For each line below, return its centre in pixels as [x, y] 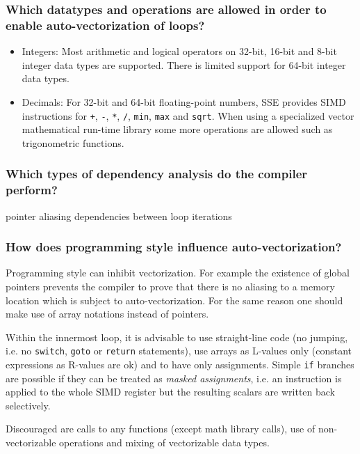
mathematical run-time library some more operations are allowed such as [177, 129]
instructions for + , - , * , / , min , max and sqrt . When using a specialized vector [188, 115]
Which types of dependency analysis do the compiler [157, 174]
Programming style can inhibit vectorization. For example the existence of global [178, 273]
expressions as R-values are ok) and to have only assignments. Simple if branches [180, 364]
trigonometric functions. [73, 142]
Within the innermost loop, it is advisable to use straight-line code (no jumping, [177, 337]
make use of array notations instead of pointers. [107, 314]
